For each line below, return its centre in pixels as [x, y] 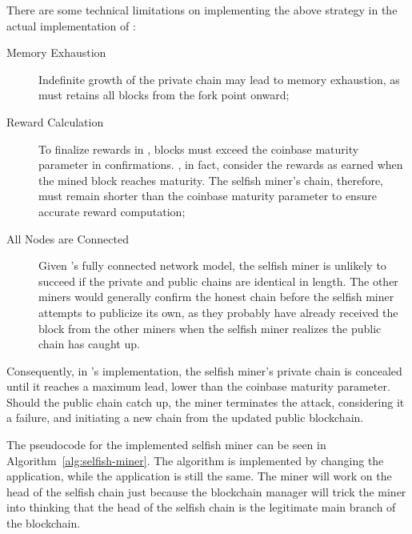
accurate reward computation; [112, 211]
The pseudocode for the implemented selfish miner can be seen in [166, 445]
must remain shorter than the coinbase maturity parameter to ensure [208, 196]
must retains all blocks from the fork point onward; [164, 95]
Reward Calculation [55, 121]
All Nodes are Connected [68, 238]
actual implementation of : [71, 25]
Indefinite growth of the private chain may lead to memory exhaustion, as [219, 79]
